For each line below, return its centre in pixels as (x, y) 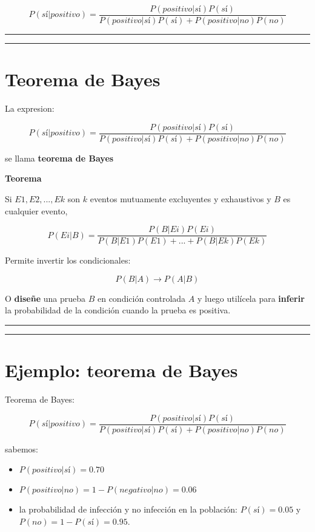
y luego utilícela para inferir (251, 298)
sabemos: (22, 448)
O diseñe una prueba (45, 298)
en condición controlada (141, 298)
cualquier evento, (36, 210)
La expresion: (30, 108)
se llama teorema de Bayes (59, 158)
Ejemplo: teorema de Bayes (121, 370)
